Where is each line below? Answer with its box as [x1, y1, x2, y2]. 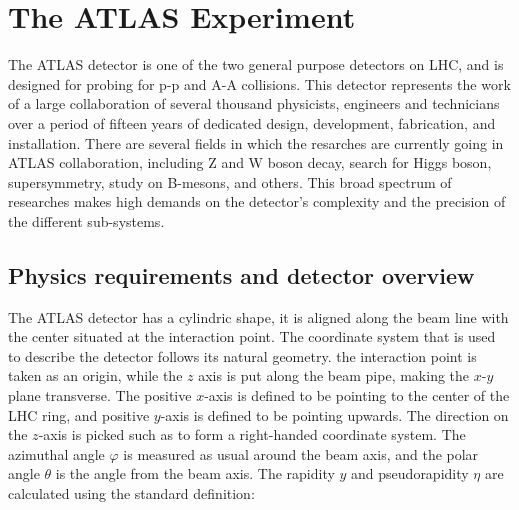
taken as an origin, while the [8, 365, 183, 386]
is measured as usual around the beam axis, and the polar [123, 443, 479, 464]
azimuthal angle [8, 443, 105, 464]
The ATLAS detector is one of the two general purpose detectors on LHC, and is [8, 54, 504, 75]
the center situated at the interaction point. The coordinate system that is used [8, 326, 496, 347]
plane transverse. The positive [8, 385, 192, 406]
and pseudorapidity [351, 463, 469, 484]
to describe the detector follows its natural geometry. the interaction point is [8, 345, 477, 366]
